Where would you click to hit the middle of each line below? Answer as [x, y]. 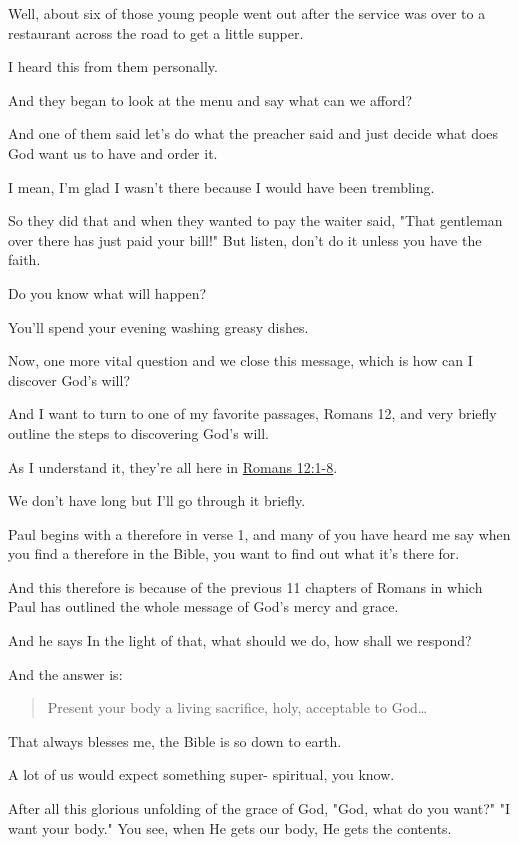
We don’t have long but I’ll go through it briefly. [157, 500]
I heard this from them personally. [113, 66]
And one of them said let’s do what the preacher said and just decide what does [253, 133]
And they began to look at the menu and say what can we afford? [210, 99]
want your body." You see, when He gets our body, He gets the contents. [230, 827]
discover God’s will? [69, 379]
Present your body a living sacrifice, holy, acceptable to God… [237, 707]
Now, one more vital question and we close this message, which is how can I [240, 360]
